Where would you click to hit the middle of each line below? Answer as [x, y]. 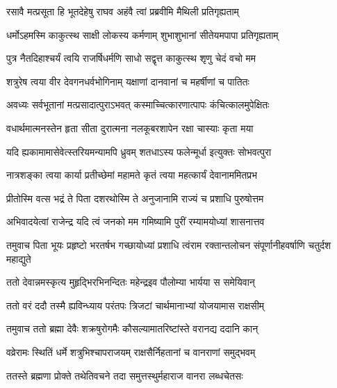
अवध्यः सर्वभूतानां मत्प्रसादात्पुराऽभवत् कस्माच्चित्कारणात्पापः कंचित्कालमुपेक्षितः [138, 105]
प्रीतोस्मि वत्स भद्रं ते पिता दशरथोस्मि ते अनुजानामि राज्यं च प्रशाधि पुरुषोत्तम [135, 198]
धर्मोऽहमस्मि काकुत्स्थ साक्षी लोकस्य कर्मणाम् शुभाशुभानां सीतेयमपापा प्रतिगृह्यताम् [142, 34]
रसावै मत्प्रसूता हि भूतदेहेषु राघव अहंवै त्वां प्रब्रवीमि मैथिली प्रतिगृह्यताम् [123, 11]
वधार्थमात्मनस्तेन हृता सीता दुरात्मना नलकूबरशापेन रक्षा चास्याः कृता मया [130, 128]
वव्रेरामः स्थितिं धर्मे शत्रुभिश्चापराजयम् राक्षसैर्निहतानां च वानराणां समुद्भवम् [131, 351]
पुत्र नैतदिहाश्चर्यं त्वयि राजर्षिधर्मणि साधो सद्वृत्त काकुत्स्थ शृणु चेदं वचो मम [131, 58]
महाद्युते [19, 258]
